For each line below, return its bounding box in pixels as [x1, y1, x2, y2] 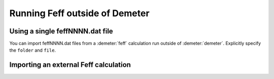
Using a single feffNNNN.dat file [9, 27, 114, 35]
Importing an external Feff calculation [9, 61, 131, 69]
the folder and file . [9, 47, 56, 53]
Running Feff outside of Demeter [9, 8, 150, 19]
